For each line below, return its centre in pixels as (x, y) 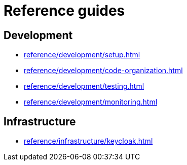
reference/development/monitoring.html (91, 102)
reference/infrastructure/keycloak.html (88, 141)
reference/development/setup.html (82, 55)
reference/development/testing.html (84, 86)
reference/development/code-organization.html (103, 71)
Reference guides (64, 11)
